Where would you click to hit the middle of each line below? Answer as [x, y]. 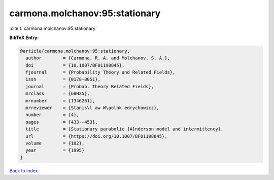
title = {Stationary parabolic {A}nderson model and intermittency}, [125, 129]
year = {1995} [55, 150]
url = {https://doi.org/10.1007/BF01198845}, [96, 136]
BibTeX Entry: [24, 38]
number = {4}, [53, 115]
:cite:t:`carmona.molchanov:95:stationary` [53, 28]
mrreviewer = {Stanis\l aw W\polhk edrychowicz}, [92, 108]
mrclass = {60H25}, [58, 94]
